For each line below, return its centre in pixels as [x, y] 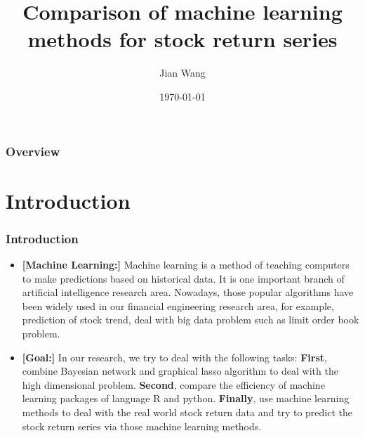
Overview [33, 151]
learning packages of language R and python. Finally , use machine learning [186, 398]
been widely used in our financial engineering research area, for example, [178, 305]
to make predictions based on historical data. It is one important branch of [183, 278]
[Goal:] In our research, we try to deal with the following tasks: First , [174, 357]
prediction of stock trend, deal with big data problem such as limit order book [191, 320]
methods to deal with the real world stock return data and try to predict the [187, 412]
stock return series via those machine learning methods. [142, 426]
